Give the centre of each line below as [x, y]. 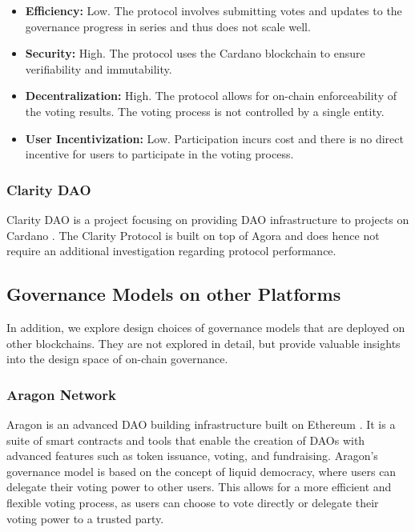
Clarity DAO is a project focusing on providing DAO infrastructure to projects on [208, 219]
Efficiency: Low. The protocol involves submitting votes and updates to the [214, 10]
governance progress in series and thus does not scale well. [168, 26]
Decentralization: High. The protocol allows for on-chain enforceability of [211, 96]
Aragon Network [61, 394]
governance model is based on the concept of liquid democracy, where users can [201, 471]
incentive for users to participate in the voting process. [159, 154]
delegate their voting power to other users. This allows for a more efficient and [199, 487]
